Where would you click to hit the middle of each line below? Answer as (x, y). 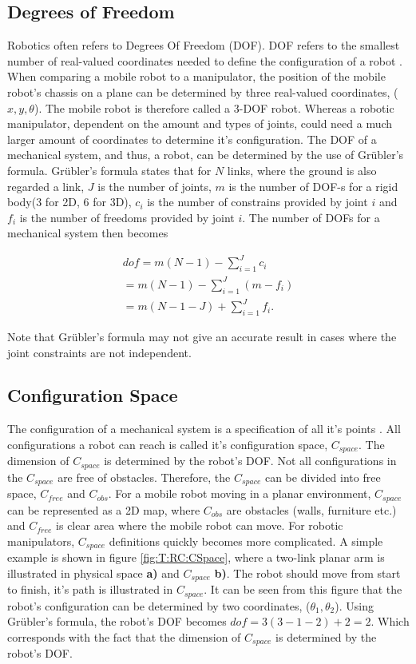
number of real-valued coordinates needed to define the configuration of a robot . (205, 60)
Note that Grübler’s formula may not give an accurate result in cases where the (202, 336)
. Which (390, 621)
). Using (354, 605)
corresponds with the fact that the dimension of (124, 637)
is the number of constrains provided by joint (258, 202)
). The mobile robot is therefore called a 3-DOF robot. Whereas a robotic (214, 107)
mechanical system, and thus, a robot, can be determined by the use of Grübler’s (206, 155)
